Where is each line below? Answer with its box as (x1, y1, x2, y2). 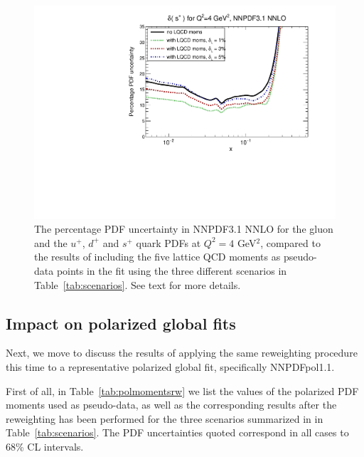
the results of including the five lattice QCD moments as (34, 249, 281, 264)
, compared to (260, 235, 321, 250)
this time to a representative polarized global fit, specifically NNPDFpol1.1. (6, 359, 335, 374)
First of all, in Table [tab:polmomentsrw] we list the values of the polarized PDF (6, 383, 359, 398)
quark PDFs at (136, 235, 201, 250)
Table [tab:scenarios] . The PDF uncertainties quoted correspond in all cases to (6, 425, 349, 440)
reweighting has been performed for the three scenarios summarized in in (6, 411, 323, 426)
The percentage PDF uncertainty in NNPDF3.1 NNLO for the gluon (34, 221, 333, 236)
